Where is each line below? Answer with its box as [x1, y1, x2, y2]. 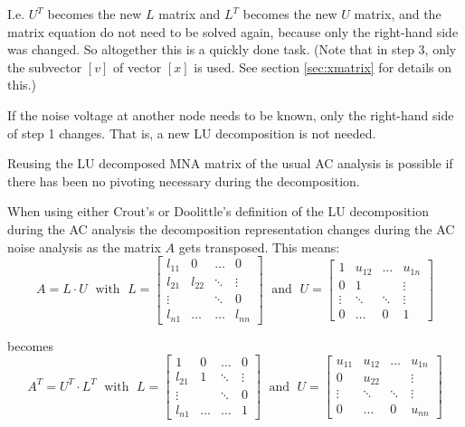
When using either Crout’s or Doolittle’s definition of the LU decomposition [7, 202, 429, 221]
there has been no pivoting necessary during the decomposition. [7, 171, 360, 190]
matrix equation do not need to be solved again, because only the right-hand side [7, 22, 459, 41]
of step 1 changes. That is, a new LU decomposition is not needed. [7, 123, 376, 142]
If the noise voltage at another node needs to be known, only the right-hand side [7, 105, 454, 124]
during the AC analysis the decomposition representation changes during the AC [7, 219, 455, 238]
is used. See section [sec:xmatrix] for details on [194, 57, 451, 76]
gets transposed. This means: [178, 237, 340, 256]
